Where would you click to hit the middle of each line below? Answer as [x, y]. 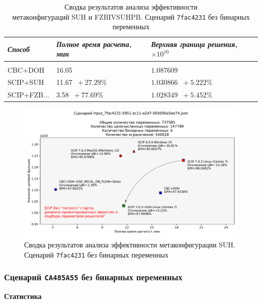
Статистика [23, 296]
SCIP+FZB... [28, 95]
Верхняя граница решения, [194, 44]
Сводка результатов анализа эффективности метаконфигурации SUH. [130, 245]
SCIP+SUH [26, 82]
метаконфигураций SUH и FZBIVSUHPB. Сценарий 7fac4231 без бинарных [131, 16]
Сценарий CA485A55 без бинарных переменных [93, 277]
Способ [19, 49]
